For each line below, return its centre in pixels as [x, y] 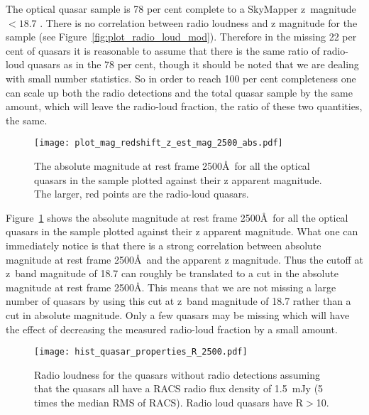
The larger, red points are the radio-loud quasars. [142, 194]
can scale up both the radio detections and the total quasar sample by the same [179, 92]
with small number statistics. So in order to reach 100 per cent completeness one [181, 78]
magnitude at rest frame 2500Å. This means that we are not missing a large [171, 287]
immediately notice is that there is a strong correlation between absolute [164, 245]
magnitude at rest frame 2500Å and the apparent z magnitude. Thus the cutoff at [184, 259]
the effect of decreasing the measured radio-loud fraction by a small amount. [172, 329]
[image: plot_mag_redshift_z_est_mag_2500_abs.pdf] [159, 143]
